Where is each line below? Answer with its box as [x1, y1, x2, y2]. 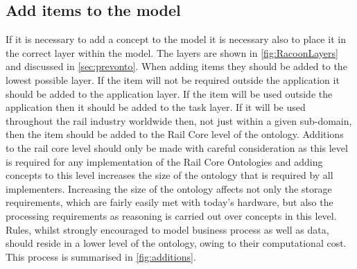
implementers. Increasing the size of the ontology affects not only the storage [6, 181, 332, 196]
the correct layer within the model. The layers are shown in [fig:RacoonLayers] [6, 45, 338, 60]
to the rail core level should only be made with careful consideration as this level [6, 140, 348, 155]
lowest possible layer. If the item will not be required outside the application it [6, 72, 340, 87]
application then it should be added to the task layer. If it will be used [6, 100, 306, 114]
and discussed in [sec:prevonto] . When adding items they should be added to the [6, 59, 347, 73]
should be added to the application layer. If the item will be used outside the [6, 86, 333, 101]
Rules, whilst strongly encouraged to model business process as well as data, [6, 222, 329, 236]
